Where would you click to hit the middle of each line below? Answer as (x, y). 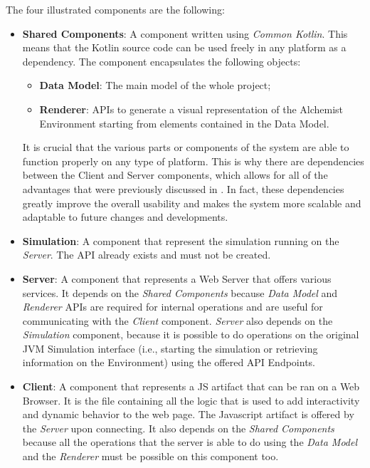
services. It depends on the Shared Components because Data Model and (180, 292)
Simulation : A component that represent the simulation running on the (181, 240)
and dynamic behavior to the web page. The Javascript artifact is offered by (188, 414)
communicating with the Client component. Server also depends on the (178, 320)
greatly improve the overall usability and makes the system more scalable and (192, 203)
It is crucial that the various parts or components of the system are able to (186, 147)
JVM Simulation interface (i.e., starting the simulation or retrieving (170, 348)
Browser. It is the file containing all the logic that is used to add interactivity (191, 400)
